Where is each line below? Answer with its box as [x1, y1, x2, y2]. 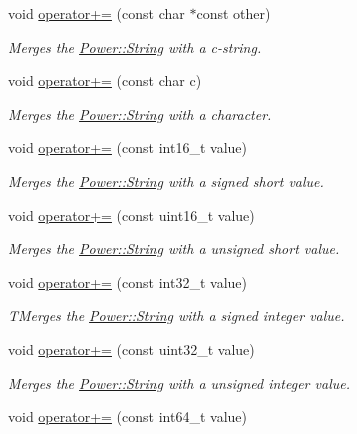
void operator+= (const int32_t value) [8, 271, 247, 292]
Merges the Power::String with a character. [8, 103, 272, 124]
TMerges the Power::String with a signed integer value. [8, 305, 345, 326]
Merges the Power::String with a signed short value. [8, 170, 324, 191]
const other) [196, 3, 271, 23]
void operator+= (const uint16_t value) [8, 204, 255, 225]
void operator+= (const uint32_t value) [8, 338, 255, 359]
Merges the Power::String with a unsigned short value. [8, 238, 340, 259]
